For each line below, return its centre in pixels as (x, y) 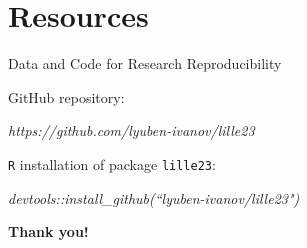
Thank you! (48, 231)
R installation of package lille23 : (112, 163)
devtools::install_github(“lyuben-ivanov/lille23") (154, 197)
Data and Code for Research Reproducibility (145, 63)
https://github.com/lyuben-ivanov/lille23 (131, 130)
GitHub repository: (66, 96)
